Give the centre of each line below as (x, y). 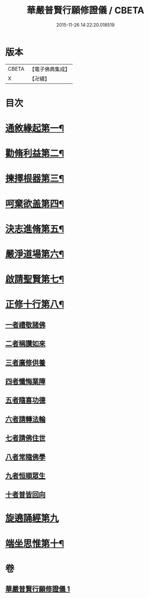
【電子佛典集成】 (50, 69)
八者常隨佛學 (25, 457)
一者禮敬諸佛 (25, 325)
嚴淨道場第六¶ (35, 254)
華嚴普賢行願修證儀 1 (38, 589)
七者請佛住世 (25, 438)
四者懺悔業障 (25, 381)
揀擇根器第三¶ (35, 179)
